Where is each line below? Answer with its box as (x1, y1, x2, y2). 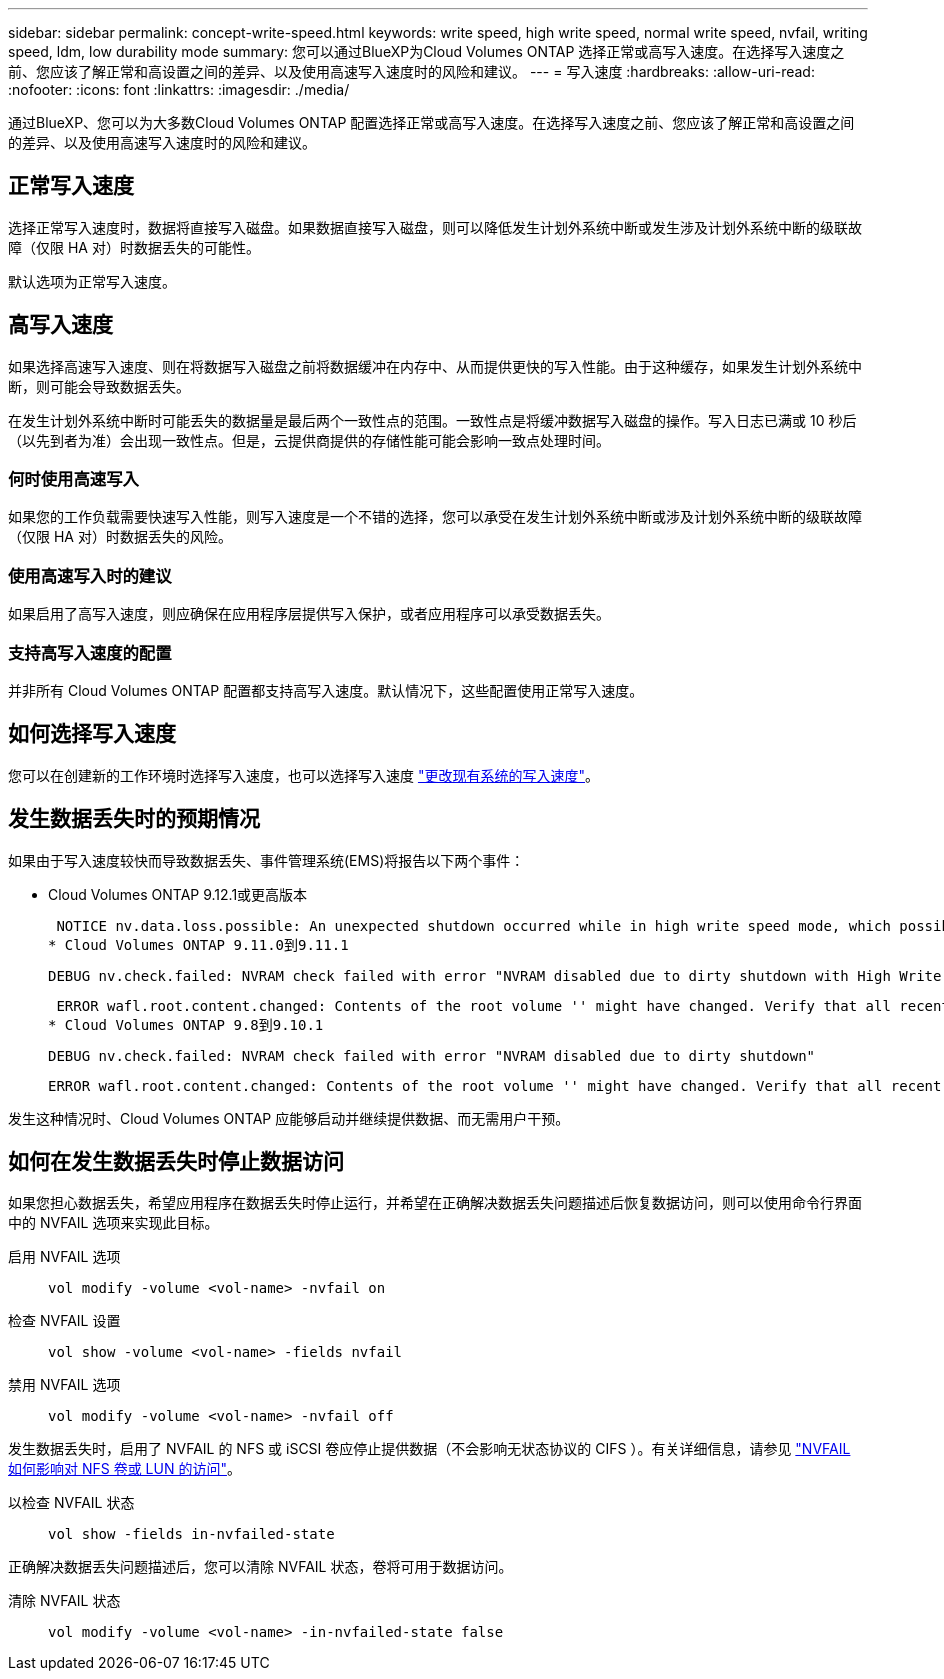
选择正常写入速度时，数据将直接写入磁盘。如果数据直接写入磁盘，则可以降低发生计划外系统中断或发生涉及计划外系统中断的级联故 (8, 218, 862, 236)
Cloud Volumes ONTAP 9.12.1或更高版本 (48, 885, 308, 903)
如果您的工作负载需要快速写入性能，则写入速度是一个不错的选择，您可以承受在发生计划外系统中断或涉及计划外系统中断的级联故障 (8, 508, 862, 526)
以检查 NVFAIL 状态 (8, 1494, 135, 1512)
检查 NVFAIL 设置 (8, 1312, 121, 1330)
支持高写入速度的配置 (8, 642, 172, 663)
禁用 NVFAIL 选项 (8, 1376, 121, 1394)
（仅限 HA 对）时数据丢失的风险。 (8, 528, 232, 546)
